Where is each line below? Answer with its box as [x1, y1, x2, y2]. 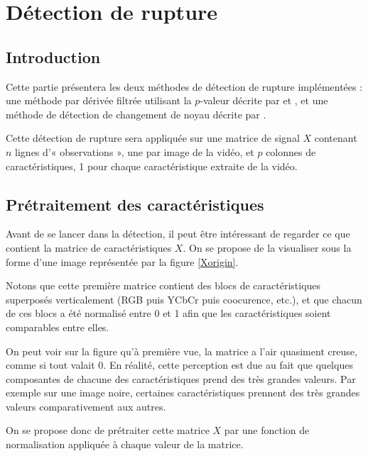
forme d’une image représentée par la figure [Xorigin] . [6, 254, 239, 269]
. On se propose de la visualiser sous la [183, 240, 352, 255]
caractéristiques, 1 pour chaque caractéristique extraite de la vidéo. [6, 158, 298, 173]
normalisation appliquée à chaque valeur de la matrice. [6, 437, 244, 452]
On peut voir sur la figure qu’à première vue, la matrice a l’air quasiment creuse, [6, 343, 357, 358]
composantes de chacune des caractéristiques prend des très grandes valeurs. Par [6, 371, 356, 386]
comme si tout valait [6, 357, 95, 372]
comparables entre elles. [6, 319, 109, 334]
